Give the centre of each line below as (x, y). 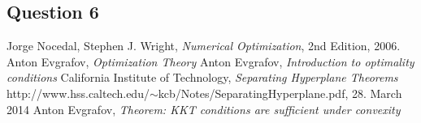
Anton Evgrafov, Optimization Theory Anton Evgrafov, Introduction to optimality (210, 61)
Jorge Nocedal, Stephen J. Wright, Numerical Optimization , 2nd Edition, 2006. (204, 46)
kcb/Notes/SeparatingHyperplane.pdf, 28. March (280, 93)
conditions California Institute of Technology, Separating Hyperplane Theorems (202, 77)
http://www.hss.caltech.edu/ (78, 93)
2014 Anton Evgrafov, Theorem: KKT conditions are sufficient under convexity (204, 109)
